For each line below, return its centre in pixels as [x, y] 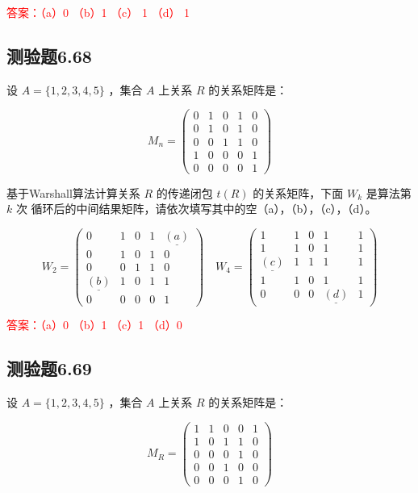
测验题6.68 [49, 55]
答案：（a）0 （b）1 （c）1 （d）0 [94, 325]
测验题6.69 [49, 368]
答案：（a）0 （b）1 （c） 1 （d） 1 [98, 12]
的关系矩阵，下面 [298, 192]
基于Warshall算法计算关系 [73, 192]
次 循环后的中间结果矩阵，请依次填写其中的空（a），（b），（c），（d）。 [196, 209]
